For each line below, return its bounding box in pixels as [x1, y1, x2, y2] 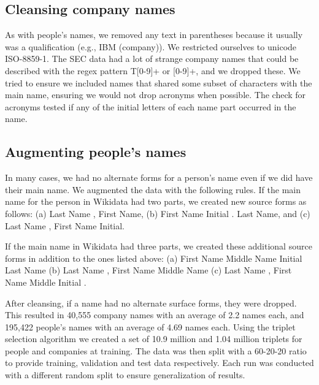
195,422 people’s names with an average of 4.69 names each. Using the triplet [5, 320, 296, 333]
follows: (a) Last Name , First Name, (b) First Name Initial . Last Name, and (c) [5, 207, 310, 219]
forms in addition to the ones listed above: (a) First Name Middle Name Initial [5, 251, 302, 264]
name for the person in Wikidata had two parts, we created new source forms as [5, 195, 307, 208]
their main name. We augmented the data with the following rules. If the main [5, 183, 301, 196]
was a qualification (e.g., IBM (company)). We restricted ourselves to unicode [5, 40, 297, 53]
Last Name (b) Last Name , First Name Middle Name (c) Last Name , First [5, 264, 292, 276]
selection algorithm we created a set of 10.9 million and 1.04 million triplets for [5, 332, 302, 345]
